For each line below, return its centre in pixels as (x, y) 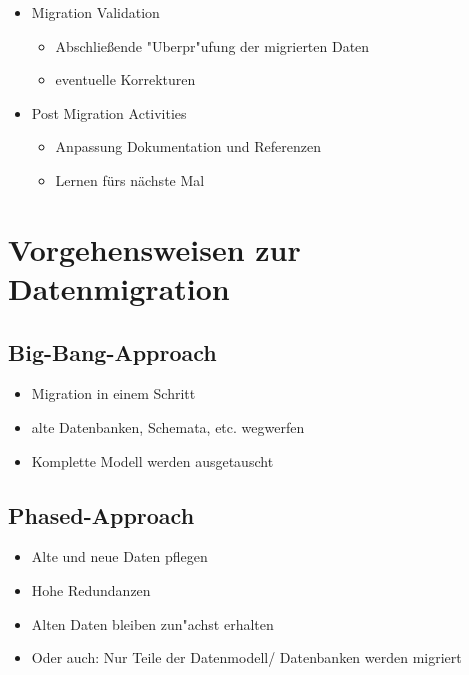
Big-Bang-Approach (112, 351)
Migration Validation (95, 12)
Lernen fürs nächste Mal (130, 179)
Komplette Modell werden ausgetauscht (152, 460)
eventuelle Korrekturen (125, 79)
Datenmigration (119, 287)
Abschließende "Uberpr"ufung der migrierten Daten (212, 45)
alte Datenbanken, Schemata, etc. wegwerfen (168, 426)
